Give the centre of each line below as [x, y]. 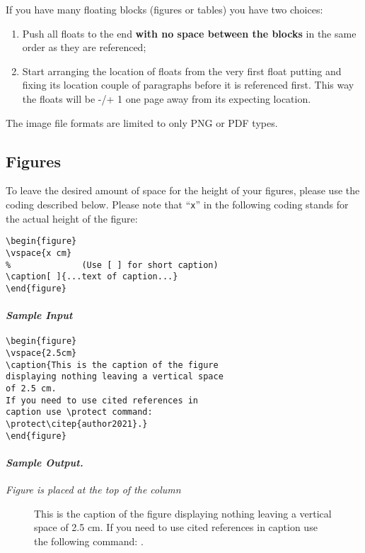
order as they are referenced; [84, 47]
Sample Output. [45, 462]
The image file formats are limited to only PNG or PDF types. [142, 122]
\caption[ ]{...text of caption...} [92, 277]
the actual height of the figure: [72, 218]
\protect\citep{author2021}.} [77, 424]
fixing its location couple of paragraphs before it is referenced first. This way [188, 85]
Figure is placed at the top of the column [93, 489]
